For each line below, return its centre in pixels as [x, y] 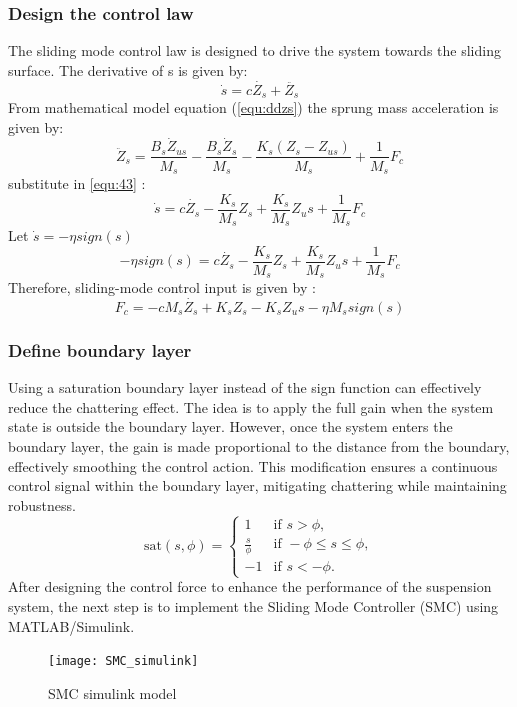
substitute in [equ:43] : [77, 183]
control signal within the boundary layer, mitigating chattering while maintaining [257, 485]
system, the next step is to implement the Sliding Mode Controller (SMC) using [253, 605]
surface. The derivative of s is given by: [128, 69]
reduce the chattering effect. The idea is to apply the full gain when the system [251, 406]
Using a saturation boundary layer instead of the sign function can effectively [245, 387]
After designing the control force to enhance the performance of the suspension [250, 586]
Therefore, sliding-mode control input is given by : [162, 287]
